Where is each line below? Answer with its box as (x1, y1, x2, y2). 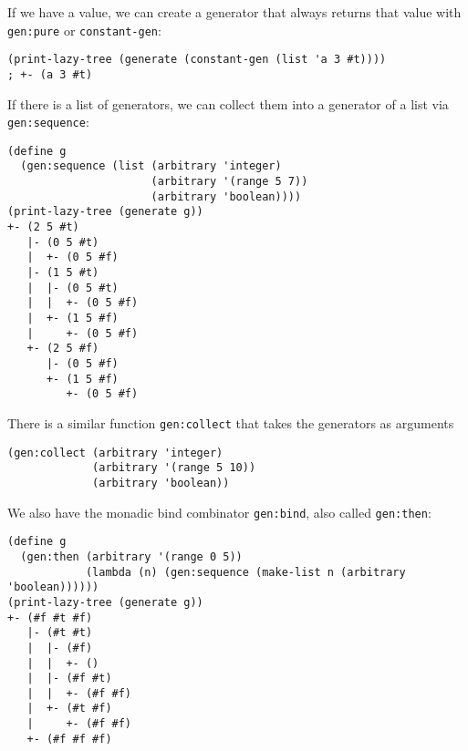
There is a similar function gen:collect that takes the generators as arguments (7, 413, 454, 432)
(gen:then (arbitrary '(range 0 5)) (20, 550, 243, 563)
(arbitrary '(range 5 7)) (151, 175, 308, 189)
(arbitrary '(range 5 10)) (92, 461, 256, 475)
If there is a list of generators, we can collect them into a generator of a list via (7, 94, 449, 113)
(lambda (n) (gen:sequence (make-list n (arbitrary (85, 565, 406, 579)
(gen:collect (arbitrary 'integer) (7, 446, 224, 459)
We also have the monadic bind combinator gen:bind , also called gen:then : (7, 502, 432, 521)
